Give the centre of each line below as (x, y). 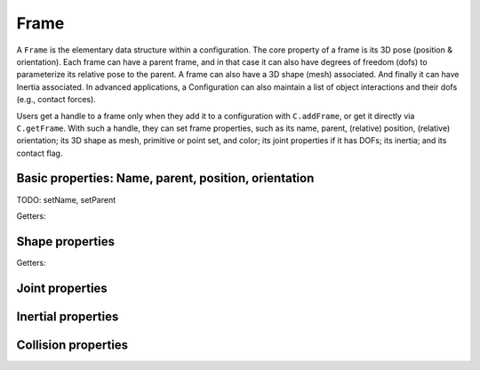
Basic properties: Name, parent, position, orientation (165, 178)
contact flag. (40, 153)
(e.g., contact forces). (56, 100)
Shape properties (66, 241)
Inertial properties (68, 316)
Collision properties (72, 345)
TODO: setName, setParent (66, 199)
